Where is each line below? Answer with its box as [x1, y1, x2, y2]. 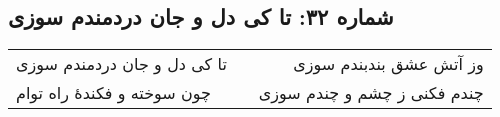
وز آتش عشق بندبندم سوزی [293, 52, 484, 76]
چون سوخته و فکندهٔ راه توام [16, 81, 211, 105]
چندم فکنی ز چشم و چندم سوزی [258, 81, 484, 105]
